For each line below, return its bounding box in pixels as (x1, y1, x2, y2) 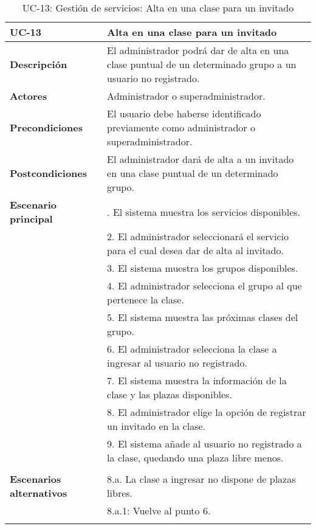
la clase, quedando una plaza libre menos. (107, 451, 284, 465)
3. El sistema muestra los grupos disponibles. (107, 261, 298, 275)
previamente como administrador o (107, 120, 255, 134)
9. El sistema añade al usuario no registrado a (107, 437, 302, 451)
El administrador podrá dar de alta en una (107, 43, 289, 57)
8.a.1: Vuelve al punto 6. (107, 503, 211, 517)
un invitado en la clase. (107, 419, 205, 433)
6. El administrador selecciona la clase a (107, 342, 277, 356)
